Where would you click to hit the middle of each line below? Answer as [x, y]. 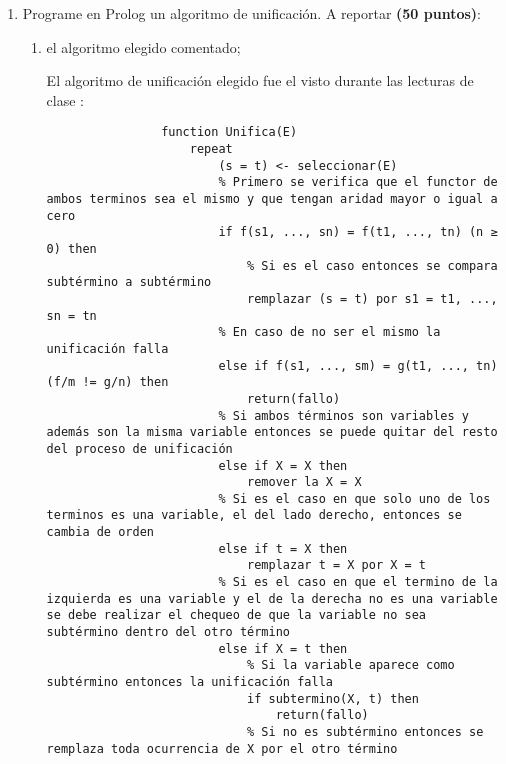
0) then [71, 248]
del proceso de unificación [139, 448]
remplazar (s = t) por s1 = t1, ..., [372, 298]
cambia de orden [100, 532]
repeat [211, 149]
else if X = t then [283, 648]
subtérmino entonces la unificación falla [189, 682]
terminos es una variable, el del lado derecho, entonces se [254, 515]
